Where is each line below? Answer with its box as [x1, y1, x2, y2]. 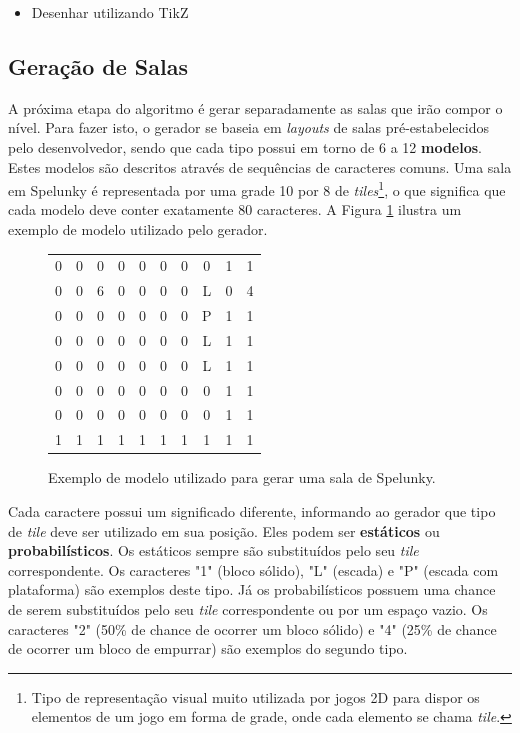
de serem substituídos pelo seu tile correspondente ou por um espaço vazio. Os [8, 598, 488, 619]
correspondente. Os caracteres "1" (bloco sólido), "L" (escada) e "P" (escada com [8, 559, 499, 580]
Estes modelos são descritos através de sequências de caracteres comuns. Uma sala [8, 156, 512, 177]
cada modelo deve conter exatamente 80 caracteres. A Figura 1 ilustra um [8, 199, 462, 220]
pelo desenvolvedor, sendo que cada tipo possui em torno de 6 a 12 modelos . [8, 136, 482, 157]
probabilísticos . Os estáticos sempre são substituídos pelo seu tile [8, 540, 419, 561]
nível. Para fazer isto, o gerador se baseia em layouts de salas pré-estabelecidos [8, 117, 489, 138]
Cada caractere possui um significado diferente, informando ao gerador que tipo [8, 500, 496, 521]
